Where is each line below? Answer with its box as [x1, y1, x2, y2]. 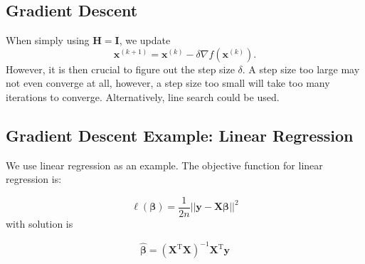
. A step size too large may [242, 61, 360, 76]
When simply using [6, 33, 90, 48]
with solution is [6, 216, 73, 231]
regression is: [6, 171, 62, 186]
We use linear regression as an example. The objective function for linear [6, 157, 323, 172]
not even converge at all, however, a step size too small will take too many [6, 75, 330, 90]
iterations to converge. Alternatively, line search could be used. [6, 89, 280, 104]
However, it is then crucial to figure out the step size [6, 61, 235, 76]
